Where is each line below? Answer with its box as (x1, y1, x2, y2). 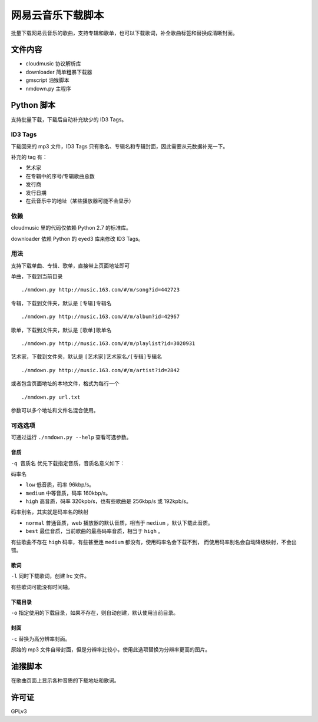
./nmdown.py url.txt (21, 393, 81, 400)
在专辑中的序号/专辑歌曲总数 (25, 173, 95, 180)
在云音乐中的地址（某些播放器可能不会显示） (25, 197, 134, 204)
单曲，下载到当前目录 (11, 273, 63, 280)
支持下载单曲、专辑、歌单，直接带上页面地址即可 (11, 262, 130, 269)
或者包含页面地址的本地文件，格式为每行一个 (11, 380, 120, 387)
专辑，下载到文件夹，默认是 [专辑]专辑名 (11, 299, 112, 306)
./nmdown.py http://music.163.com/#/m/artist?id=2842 (21, 367, 180, 373)
